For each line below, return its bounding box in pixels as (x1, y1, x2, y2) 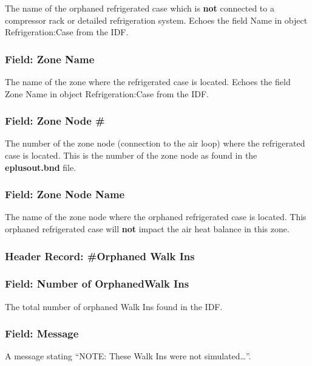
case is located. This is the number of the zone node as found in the (5, 149, 257, 161)
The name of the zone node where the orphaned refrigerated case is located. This (5, 210, 307, 223)
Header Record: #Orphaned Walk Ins (5, 248, 195, 263)
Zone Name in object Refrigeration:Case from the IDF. (5, 87, 209, 100)
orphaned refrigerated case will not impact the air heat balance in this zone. (5, 223, 290, 235)
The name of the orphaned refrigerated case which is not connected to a (5, 2, 274, 14)
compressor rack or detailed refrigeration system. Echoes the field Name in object (5, 13, 308, 26)
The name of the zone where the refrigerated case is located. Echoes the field (5, 75, 291, 88)
